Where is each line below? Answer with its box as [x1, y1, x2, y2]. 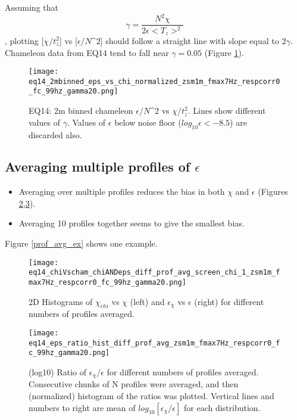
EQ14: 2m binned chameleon [29, 104, 133, 117]
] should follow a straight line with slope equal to [100, 34, 279, 46]
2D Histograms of [29, 295, 93, 307]
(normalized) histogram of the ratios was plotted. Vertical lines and [29, 390, 274, 402]
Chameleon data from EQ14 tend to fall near [5, 46, 169, 58]
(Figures [258, 185, 288, 198]
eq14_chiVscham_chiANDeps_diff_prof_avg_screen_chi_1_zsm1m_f [29, 268, 280, 277]
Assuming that [5, 1, 58, 13]
